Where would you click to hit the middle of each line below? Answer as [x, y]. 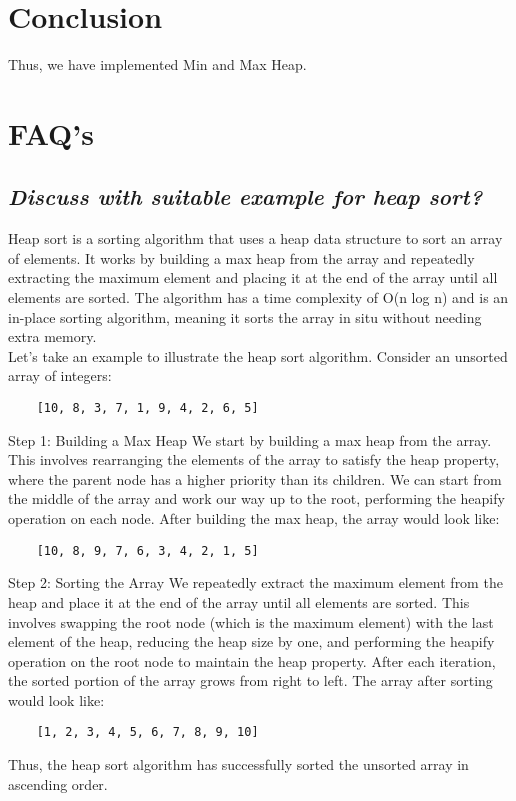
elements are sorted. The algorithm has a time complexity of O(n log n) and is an [258, 297]
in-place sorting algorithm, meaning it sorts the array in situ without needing [245, 316]
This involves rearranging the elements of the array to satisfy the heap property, [254, 459]
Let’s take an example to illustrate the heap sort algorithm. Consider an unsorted [258, 355]
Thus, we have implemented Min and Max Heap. [157, 64]
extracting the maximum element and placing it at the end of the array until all [253, 277]
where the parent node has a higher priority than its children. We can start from [255, 478]
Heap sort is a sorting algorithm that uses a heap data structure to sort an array [255, 238]
